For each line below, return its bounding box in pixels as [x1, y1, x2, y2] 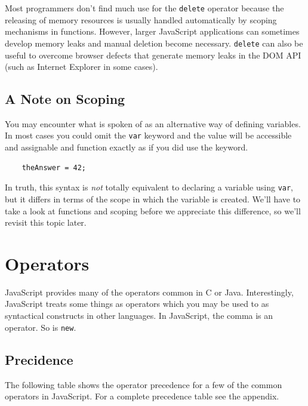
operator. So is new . [5, 321, 76, 333]
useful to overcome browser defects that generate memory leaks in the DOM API [5, 48, 301, 61]
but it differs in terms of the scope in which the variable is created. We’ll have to [5, 192, 301, 205]
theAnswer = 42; [21, 163, 87, 172]
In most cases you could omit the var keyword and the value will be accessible [5, 129, 292, 142]
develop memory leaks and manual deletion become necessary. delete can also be [5, 36, 303, 49]
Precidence [5, 350, 73, 368]
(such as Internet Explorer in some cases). [5, 60, 158, 73]
